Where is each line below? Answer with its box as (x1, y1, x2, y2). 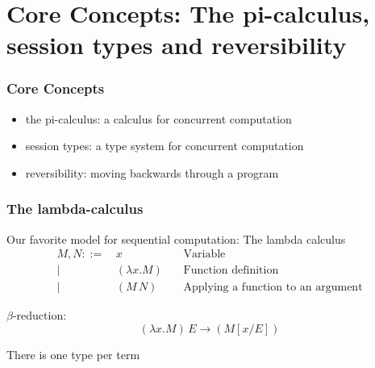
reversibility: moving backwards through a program (25, 164, 279, 181)
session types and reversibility (6, 28, 347, 61)
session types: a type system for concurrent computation (25, 137, 304, 154)
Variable (183, 249, 226, 261)
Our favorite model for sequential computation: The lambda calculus (6, 230, 346, 247)
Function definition (183, 265, 279, 277)
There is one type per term (6, 346, 140, 363)
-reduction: (12, 307, 67, 324)
